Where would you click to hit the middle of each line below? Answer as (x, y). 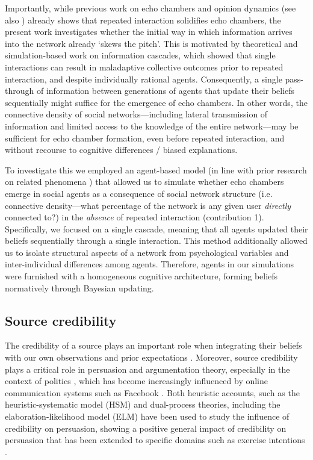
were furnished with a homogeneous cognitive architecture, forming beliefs (141, 276)
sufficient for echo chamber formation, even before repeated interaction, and (145, 138)
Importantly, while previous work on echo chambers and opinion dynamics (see (150, 8)
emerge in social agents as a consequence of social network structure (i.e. (139, 193)
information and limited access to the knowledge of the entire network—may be (152, 126)
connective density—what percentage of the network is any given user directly (148, 205)
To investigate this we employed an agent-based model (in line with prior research (156, 169)
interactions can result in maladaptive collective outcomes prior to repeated (144, 67)
